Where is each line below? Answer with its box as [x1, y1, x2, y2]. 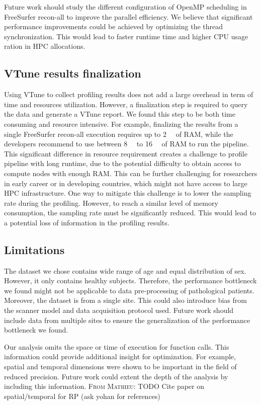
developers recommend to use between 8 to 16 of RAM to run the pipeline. [4, 138, 249, 149]
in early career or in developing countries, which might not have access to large [4, 178, 247, 188]
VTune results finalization [4, 65, 141, 81]
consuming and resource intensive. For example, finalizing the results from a [4, 118, 238, 129]
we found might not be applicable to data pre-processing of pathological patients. [4, 285, 254, 295]
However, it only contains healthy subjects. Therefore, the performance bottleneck [4, 275, 257, 286]
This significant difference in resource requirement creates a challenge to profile [4, 148, 247, 158]
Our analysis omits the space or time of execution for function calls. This [4, 341, 229, 352]
